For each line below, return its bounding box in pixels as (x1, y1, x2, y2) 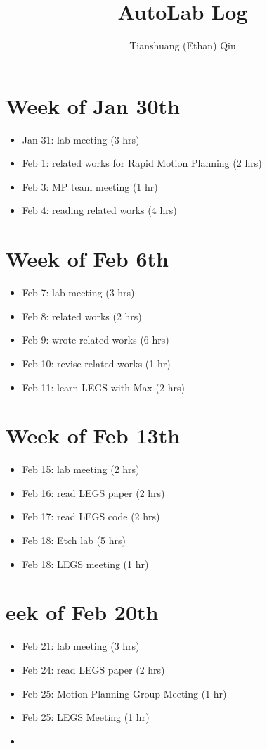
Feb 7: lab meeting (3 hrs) (22, 285, 135, 300)
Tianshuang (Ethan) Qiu (129, 38, 236, 53)
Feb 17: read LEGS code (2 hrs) (22, 509, 160, 524)
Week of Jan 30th (6, 91, 180, 120)
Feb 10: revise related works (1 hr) (22, 355, 171, 370)
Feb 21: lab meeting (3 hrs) (22, 638, 140, 653)
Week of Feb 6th (6, 244, 169, 273)
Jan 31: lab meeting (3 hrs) (22, 132, 140, 146)
